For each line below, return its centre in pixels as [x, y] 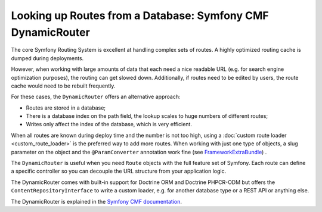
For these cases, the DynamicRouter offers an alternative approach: [96, 97]
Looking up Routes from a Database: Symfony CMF [140, 15]
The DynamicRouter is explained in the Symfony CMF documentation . [96, 201]
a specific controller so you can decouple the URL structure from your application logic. [119, 171]
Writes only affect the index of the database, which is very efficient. [109, 124]
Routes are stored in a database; [66, 108]
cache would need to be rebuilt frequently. [63, 86]
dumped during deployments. [47, 58]
